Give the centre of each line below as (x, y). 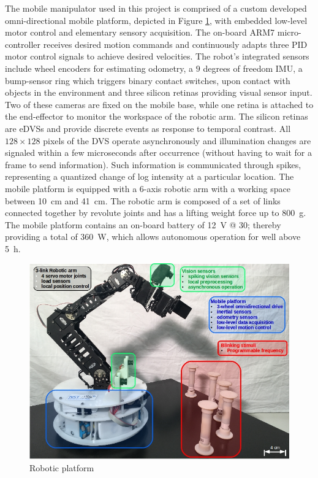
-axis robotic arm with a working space (217, 188)
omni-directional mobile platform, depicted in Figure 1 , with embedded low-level (156, 20)
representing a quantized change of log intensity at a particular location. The (150, 176)
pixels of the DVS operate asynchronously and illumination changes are (177, 140)
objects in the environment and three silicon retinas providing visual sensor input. (159, 92)
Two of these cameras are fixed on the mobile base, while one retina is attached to (159, 104)
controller (23, 44)
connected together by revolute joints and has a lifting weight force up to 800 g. (156, 213)
